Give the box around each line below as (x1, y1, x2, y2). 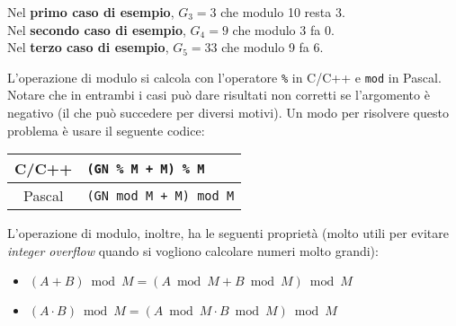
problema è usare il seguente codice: (7, 120, 205, 139)
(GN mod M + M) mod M (86, 188, 235, 203)
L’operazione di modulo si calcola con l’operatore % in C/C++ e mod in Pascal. (7, 67, 442, 86)
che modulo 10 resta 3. (220, 3, 345, 21)
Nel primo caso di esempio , (7, 3, 174, 21)
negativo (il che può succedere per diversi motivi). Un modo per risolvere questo (7, 103, 449, 122)
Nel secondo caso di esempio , (7, 20, 186, 39)
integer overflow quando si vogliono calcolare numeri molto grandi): (7, 241, 379, 260)
